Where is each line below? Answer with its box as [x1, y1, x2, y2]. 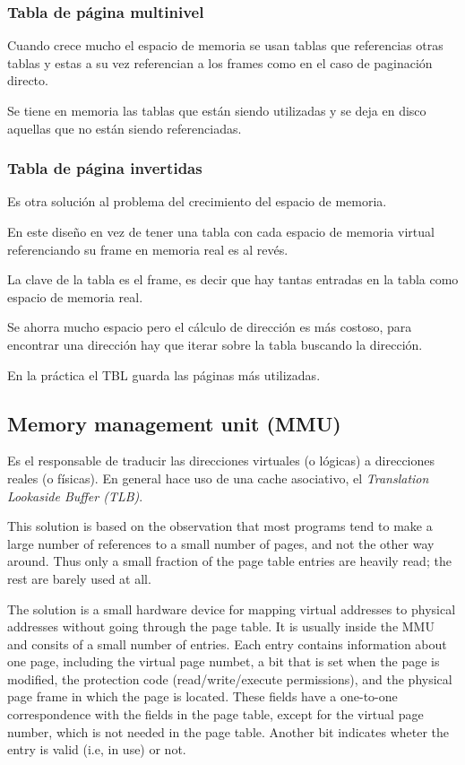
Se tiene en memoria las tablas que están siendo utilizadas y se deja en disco [7, 101, 426, 119]
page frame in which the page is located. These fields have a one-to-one [7, 687, 398, 706]
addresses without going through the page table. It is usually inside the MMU [7, 617, 435, 636]
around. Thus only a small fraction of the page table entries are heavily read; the [7, 552, 452, 570]
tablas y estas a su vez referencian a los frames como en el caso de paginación [7, 53, 433, 72]
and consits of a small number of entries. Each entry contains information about [7, 634, 447, 653]
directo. [7, 71, 48, 90]
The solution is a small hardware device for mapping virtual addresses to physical [7, 599, 456, 618]
